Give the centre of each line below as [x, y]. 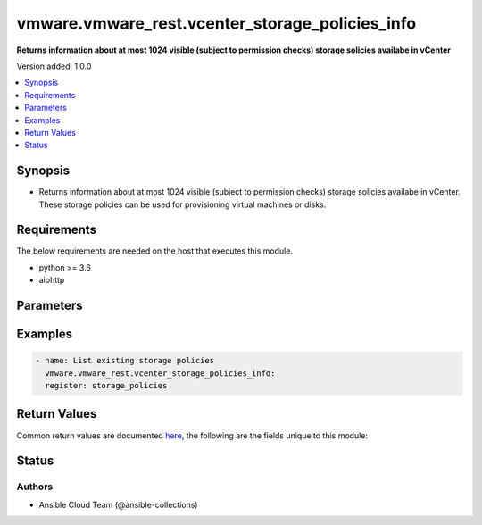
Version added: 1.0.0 [54, 66]
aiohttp [52, 280]
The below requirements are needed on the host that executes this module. [155, 251]
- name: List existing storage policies [125, 361]
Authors [35, 487]
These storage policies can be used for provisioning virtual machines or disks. [183, 204]
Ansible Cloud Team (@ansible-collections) [118, 504]
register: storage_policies [106, 386]
